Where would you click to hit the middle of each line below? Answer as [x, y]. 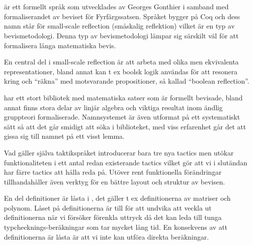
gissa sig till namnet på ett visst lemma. [64, 136]
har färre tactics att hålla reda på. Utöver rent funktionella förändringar [113, 172]
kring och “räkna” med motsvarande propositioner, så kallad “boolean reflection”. [127, 81]
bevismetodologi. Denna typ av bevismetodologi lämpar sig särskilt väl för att [121, 35]
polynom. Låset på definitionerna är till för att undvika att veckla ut [108, 207]
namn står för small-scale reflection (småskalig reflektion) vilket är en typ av [119, 26]
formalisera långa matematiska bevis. [60, 45]
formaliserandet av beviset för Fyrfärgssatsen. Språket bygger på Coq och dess [122, 16]
